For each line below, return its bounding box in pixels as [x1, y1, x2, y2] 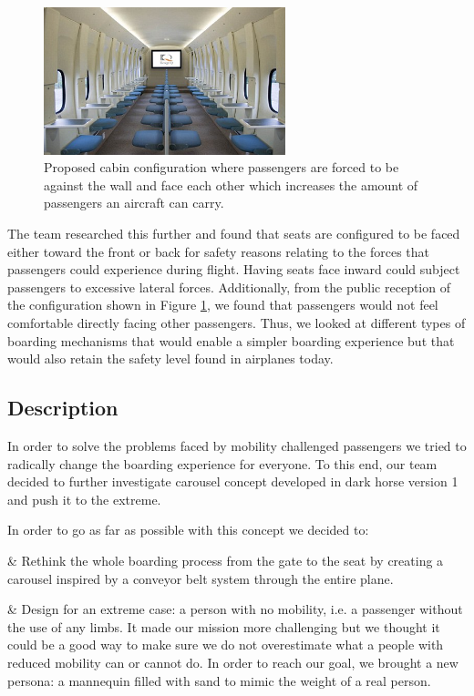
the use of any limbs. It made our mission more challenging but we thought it [7, 617, 440, 636]
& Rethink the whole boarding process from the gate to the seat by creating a [7, 550, 444, 569]
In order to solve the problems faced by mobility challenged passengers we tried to [7, 436, 467, 455]
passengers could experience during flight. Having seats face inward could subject [7, 260, 460, 279]
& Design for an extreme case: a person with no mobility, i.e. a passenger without [7, 599, 463, 619]
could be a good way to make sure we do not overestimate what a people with [7, 635, 444, 654]
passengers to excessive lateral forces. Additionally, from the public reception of [7, 277, 450, 296]
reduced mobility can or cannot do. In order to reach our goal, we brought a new [7, 652, 459, 671]
